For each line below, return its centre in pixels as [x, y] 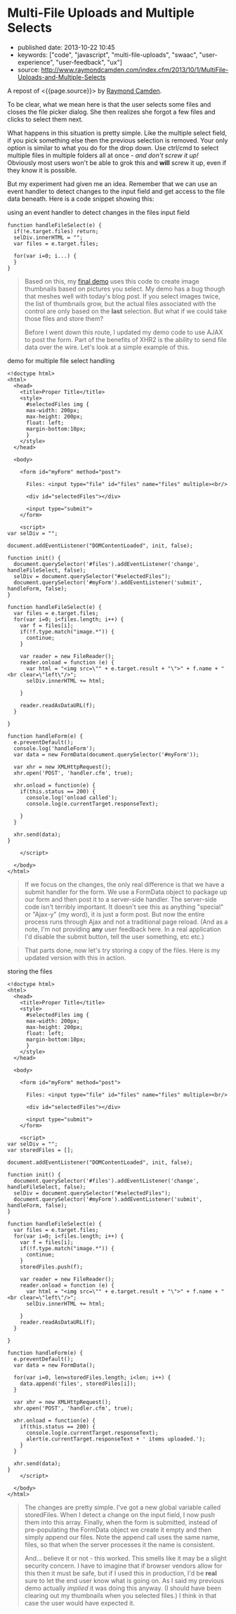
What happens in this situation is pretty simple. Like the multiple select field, [117, 133]
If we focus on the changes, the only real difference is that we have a [124, 884]
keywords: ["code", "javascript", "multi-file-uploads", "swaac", [107, 55]
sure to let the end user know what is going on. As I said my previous [124, 1580]
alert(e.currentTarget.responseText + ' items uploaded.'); [116, 1439]
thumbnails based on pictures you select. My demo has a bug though [125, 289]
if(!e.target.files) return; [56, 231]
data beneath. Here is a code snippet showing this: [81, 199]
